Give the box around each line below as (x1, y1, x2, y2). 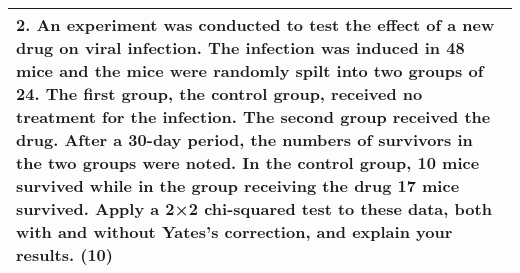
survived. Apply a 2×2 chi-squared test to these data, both (16, 197, 492, 220)
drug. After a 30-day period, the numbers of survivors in (16, 128, 473, 151)
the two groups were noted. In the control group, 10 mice (16, 151, 480, 174)
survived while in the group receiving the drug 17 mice (16, 174, 460, 197)
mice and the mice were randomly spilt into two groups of (16, 59, 484, 82)
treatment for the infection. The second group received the (16, 105, 491, 128)
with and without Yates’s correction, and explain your (16, 220, 453, 243)
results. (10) (16, 243, 113, 266)
